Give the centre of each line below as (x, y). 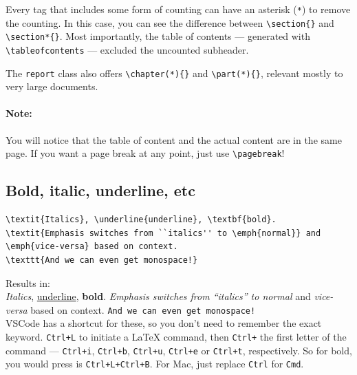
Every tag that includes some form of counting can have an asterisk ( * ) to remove (178, 9)
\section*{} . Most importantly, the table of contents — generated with (158, 36)
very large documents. (52, 86)
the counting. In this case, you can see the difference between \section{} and (170, 22)
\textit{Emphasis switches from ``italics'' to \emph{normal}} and (163, 233)
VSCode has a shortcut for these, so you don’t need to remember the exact (164, 323)
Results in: (28, 282)
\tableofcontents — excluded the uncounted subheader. (127, 49)
